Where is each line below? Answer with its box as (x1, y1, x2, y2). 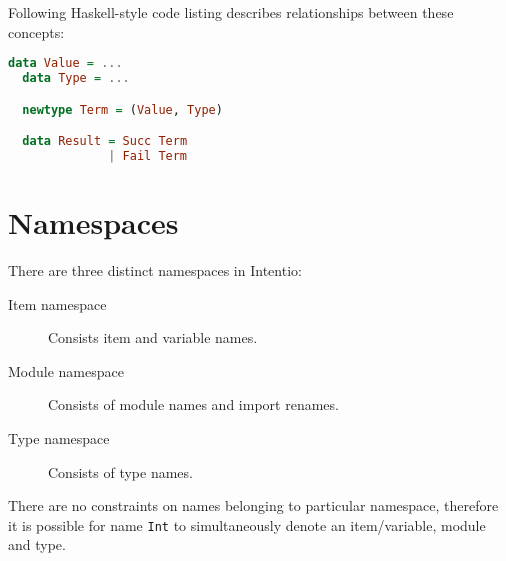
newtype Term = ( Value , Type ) (22, 102, 223, 117)
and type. (8, 534, 66, 555)
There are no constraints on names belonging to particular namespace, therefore (8, 495, 499, 516)
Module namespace (8, 360, 124, 381)
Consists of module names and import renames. (48, 394, 339, 415)
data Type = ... (22, 71, 130, 86)
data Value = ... (8, 56, 123, 71)
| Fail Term (108, 149, 188, 163)
